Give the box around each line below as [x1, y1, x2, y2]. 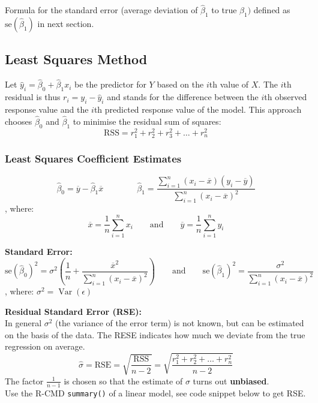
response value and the [5, 103, 89, 116]
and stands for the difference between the [107, 91, 259, 103]
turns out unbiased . [193, 374, 269, 387]
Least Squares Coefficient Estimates [5, 151, 182, 166]
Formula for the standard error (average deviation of [5, 4, 198, 16]
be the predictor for [74, 78, 146, 91]
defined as [253, 4, 290, 16]
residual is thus [5, 91, 61, 103]
